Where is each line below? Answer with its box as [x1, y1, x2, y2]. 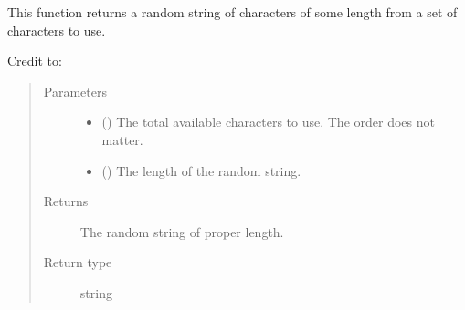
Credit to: [7, 51, 62, 70]
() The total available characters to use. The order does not [101, 112, 435, 131]
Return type [43, 253, 112, 272]
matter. [101, 129, 143, 149]
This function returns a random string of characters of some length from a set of [7, 3, 458, 21]
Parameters [43, 81, 107, 100]
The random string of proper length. [79, 222, 284, 241]
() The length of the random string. [101, 160, 301, 180]
